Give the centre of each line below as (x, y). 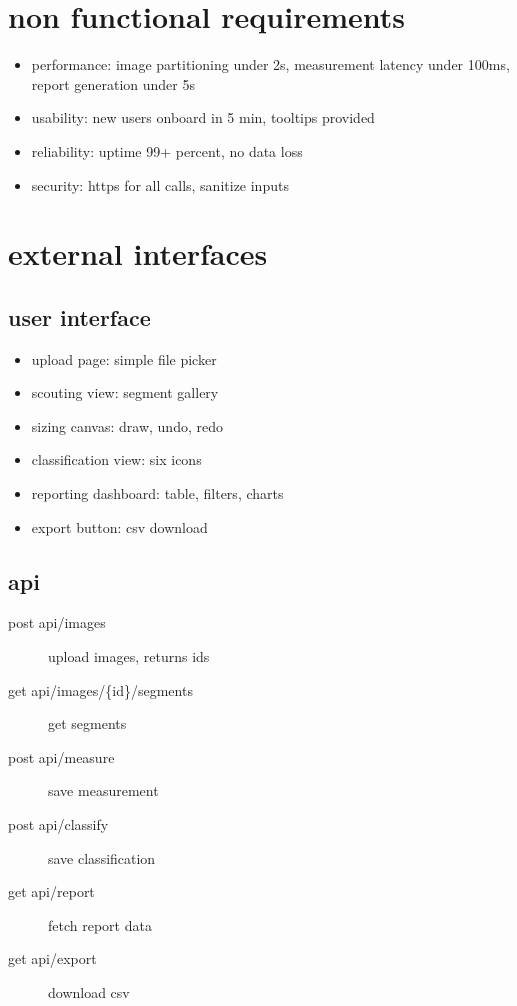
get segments (87, 723)
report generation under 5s (113, 83)
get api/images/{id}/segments (100, 689)
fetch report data (100, 924)
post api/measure (61, 756)
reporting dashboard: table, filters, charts (157, 493)
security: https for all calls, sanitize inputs (160, 184)
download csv (89, 991)
